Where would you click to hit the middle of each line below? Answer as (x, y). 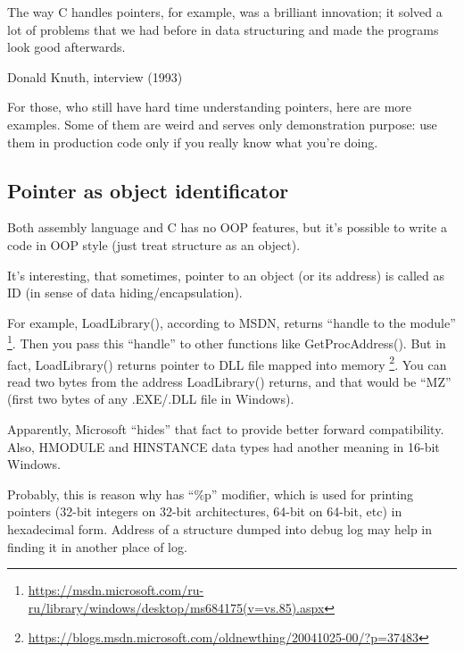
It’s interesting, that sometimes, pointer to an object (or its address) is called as (226, 275)
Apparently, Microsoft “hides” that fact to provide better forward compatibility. (226, 429)
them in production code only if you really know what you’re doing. (193, 142)
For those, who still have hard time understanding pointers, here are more (210, 107)
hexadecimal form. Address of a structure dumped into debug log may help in (220, 528)
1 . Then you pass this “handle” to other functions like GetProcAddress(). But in (227, 342)
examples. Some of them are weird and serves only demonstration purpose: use (222, 124)
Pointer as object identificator (148, 190)
